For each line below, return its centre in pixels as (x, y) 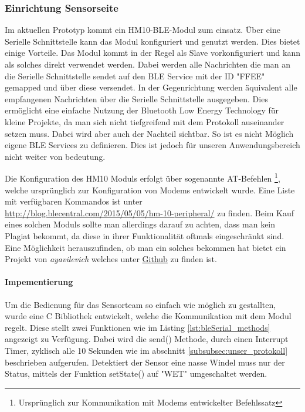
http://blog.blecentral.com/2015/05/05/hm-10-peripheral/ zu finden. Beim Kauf (150, 212)
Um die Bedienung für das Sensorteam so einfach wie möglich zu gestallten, (140, 304)
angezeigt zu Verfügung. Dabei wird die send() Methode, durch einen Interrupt (147, 339)
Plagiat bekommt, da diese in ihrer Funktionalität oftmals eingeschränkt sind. (145, 235)
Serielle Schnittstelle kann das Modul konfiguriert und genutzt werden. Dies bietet (152, 41)
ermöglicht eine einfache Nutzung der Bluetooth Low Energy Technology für (142, 110)
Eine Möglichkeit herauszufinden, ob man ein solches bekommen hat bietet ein (145, 247)
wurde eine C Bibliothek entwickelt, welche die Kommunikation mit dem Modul (148, 316)
